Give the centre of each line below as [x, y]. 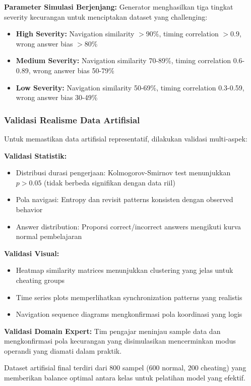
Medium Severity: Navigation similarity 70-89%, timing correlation [123, 60]
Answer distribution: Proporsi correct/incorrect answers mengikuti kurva [129, 226]
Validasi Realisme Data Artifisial [72, 119]
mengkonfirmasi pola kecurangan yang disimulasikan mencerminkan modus [120, 341]
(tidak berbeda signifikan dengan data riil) [110, 182]
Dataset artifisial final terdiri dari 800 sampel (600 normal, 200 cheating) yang [125, 368]
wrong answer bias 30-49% [57, 97]
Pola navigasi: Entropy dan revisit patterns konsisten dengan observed [124, 199]
